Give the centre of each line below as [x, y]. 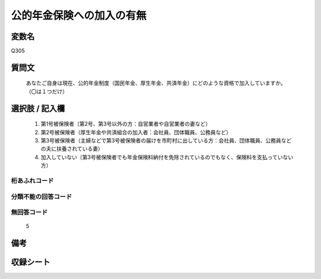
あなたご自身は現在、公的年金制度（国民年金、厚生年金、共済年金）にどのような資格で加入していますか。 [156, 83]
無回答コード [29, 213]
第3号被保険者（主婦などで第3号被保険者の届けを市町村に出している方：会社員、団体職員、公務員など [166, 141]
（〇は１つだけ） [47, 91]
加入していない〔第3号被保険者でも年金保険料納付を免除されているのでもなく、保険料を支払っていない [167, 157]
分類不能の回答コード [42, 196]
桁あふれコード [32, 180]
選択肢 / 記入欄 [38, 108]
